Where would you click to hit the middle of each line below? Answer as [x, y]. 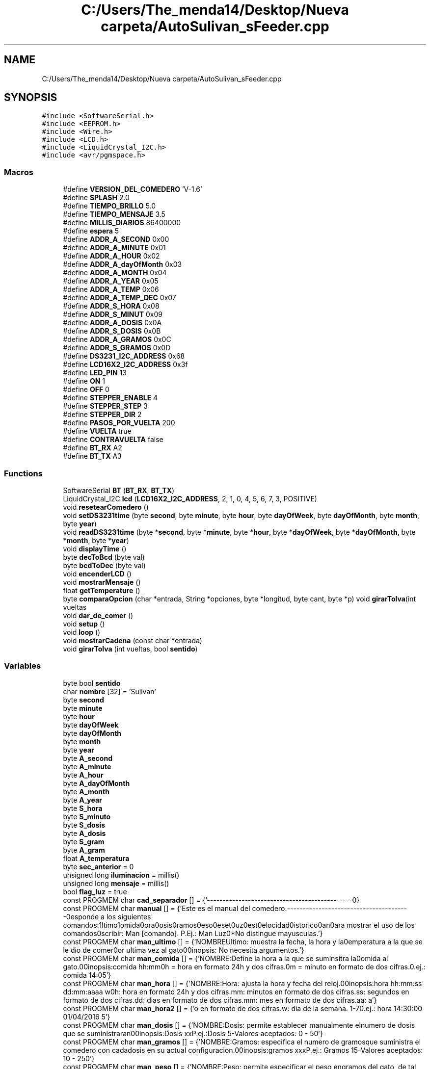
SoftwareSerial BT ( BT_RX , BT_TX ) [119, 490]
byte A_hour [83, 775]
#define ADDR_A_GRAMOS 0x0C [117, 339]
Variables [23, 666]
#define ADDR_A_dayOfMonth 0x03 [122, 264]
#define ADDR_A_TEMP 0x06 [111, 289]
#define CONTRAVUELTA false [113, 440]
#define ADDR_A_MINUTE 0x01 [114, 248]
